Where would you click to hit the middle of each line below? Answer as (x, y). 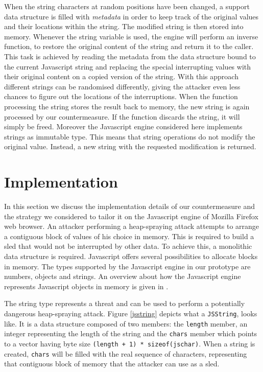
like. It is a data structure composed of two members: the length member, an (126, 323)
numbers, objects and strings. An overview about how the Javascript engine (123, 276)
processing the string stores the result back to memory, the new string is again (127, 106)
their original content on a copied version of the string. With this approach (121, 76)
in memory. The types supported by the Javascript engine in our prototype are (127, 266)
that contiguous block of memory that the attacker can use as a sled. (112, 364)
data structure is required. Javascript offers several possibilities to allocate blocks (131, 256)
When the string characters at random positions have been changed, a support (127, 6)
